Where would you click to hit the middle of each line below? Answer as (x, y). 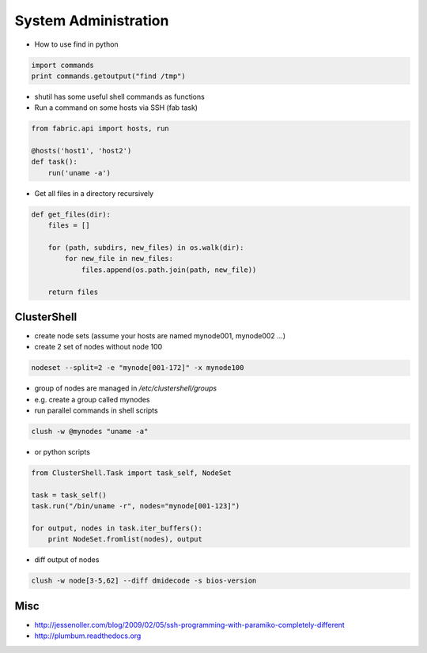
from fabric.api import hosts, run (100, 129)
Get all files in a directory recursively (94, 193)
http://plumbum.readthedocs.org (88, 636)
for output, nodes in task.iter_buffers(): (117, 528)
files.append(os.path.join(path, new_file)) (169, 270)
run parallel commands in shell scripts (96, 410)
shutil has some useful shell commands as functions (119, 96)
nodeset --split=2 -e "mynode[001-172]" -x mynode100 (138, 368)
